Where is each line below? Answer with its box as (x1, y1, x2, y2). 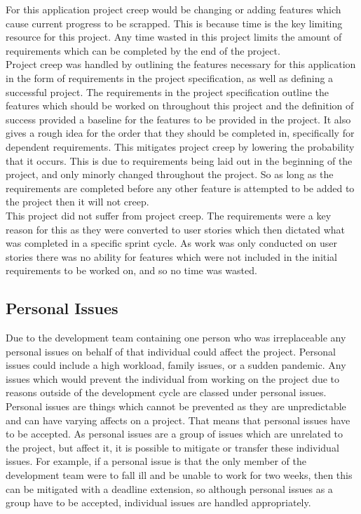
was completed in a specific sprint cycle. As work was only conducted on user (6, 236, 338, 250)
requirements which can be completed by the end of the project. (6, 43, 280, 58)
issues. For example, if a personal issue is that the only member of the (6, 454, 306, 468)
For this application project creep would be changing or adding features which (6, 2, 341, 16)
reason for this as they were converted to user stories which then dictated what (6, 222, 346, 236)
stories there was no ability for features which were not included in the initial (6, 249, 338, 264)
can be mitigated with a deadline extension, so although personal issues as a (6, 481, 333, 496)
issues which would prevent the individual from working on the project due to (6, 371, 340, 386)
